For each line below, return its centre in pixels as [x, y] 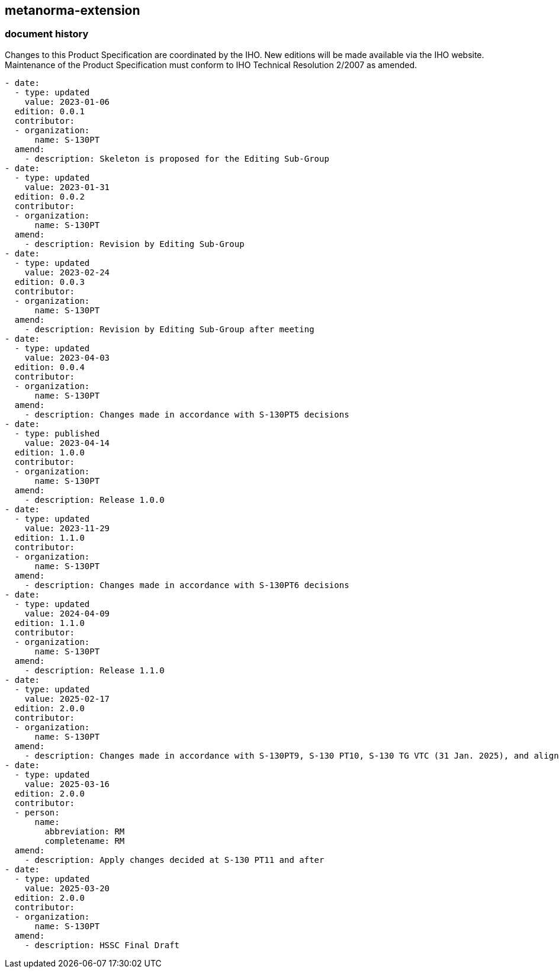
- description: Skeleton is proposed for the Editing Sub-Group [177, 158]
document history [47, 34]
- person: [37, 812]
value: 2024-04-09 [67, 613]
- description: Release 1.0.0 [94, 500]
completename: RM [85, 841]
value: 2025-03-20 [67, 888]
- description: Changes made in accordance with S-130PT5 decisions [187, 414]
